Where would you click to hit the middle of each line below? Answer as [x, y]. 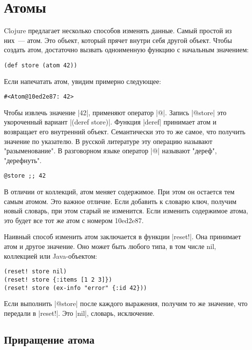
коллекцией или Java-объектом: [51, 256]
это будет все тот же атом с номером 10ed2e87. [74, 220]
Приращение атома [49, 339]
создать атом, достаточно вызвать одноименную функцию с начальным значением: [126, 50]
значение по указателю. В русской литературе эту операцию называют [108, 141]
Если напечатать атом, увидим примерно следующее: [83, 81]
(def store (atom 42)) [41, 65]
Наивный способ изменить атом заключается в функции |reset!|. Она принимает [123, 237]
